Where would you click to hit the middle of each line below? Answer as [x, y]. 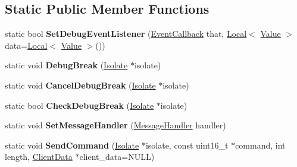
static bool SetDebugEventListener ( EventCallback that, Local [126, 34]
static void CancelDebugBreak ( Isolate [80, 85]
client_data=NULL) [117, 157]
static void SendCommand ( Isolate [72, 145]
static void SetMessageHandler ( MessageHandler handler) [115, 125]
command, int [260, 145]
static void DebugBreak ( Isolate [66, 65]
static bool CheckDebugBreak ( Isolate [79, 105]
